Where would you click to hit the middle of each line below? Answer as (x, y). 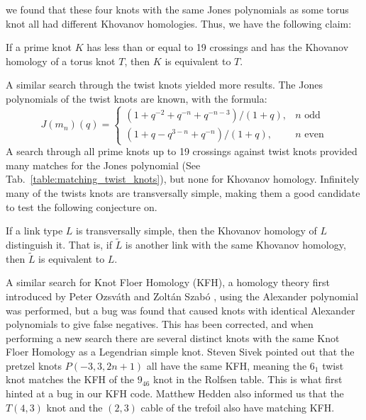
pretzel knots (34, 365)
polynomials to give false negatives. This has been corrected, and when (160, 324)
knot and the (74, 407)
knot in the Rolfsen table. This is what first (248, 379)
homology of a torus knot (61, 61)
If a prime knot (39, 47)
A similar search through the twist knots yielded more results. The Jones (164, 85)
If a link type (34, 231)
